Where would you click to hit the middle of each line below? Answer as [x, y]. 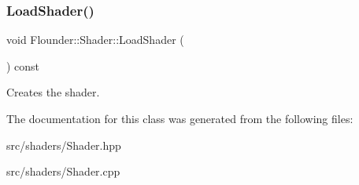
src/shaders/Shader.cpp [63, 171]
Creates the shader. [53, 92]
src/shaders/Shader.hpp [64, 145]
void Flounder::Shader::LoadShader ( [95, 40]
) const [23, 65]
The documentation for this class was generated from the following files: [180, 118]
